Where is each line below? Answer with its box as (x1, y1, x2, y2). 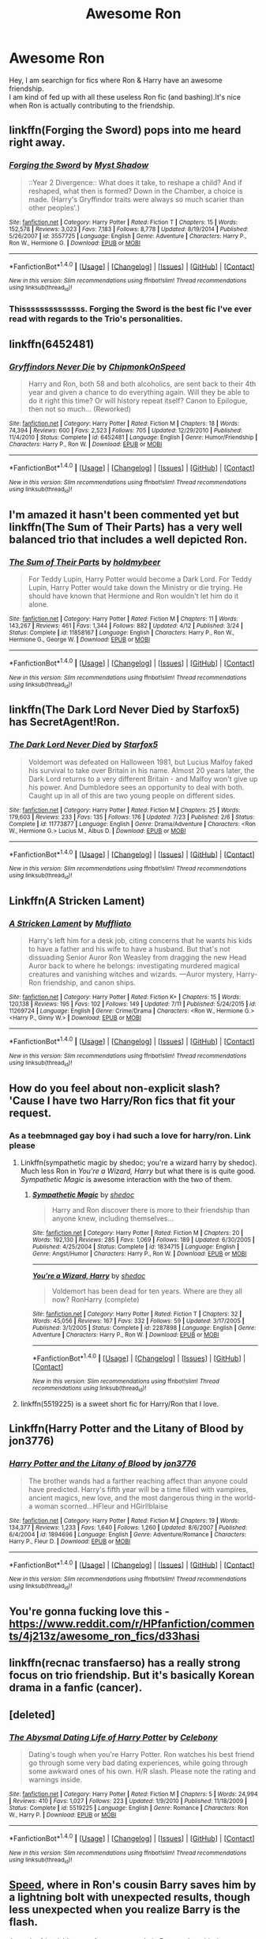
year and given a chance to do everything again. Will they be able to (28, 388, 250, 397)
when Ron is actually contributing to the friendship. (9, 100, 175, 110)
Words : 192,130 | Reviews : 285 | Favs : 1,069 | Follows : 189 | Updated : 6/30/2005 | (32, 1236, 255, 1244)
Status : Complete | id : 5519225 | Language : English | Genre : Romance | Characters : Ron (9, 1805, 249, 1812)
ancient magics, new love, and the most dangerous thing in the (28, 1493, 233, 1502)
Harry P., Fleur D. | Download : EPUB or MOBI (9, 1537, 131, 1545)
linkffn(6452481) (9, 337, 95, 350)
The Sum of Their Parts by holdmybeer (9, 556, 161, 567)
